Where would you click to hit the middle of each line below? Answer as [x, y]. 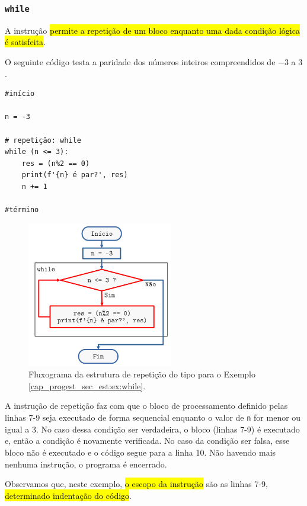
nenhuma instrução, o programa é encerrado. [86, 464]
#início [20, 94]
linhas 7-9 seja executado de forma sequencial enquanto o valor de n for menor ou [153, 417]
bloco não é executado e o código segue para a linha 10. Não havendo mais [140, 452]
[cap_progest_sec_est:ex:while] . [87, 385]
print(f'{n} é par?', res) [75, 175]
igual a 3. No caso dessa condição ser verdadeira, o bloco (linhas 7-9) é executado [152, 429]
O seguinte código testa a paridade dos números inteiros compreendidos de [140, 61]
